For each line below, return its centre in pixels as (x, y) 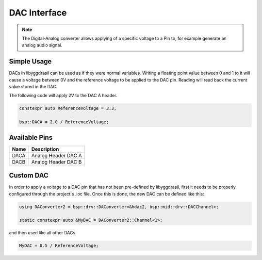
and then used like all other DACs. (43, 233)
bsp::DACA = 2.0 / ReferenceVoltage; (64, 122)
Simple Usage (30, 61)
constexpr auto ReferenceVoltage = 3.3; (68, 108)
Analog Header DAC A (57, 155)
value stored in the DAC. (33, 87)
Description (45, 149)
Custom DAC (29, 175)
